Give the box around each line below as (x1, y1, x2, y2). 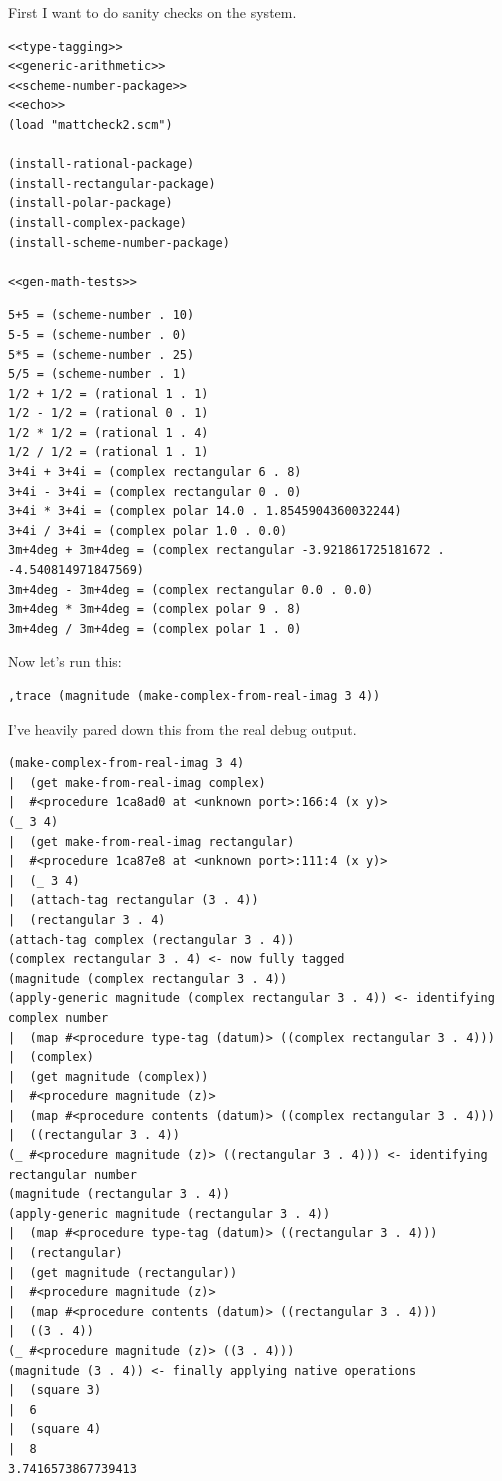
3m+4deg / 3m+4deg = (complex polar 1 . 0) (8, 621, 302, 636)
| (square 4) (8, 1422, 102, 1437)
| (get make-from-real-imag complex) (8, 775, 266, 790)
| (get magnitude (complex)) (8, 1069, 209, 1084)
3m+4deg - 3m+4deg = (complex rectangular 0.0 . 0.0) (8, 582, 374, 597)
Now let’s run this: (8, 651, 122, 672)
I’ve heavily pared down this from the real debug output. (8, 718, 357, 739)
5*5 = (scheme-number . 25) (8, 347, 195, 362)
